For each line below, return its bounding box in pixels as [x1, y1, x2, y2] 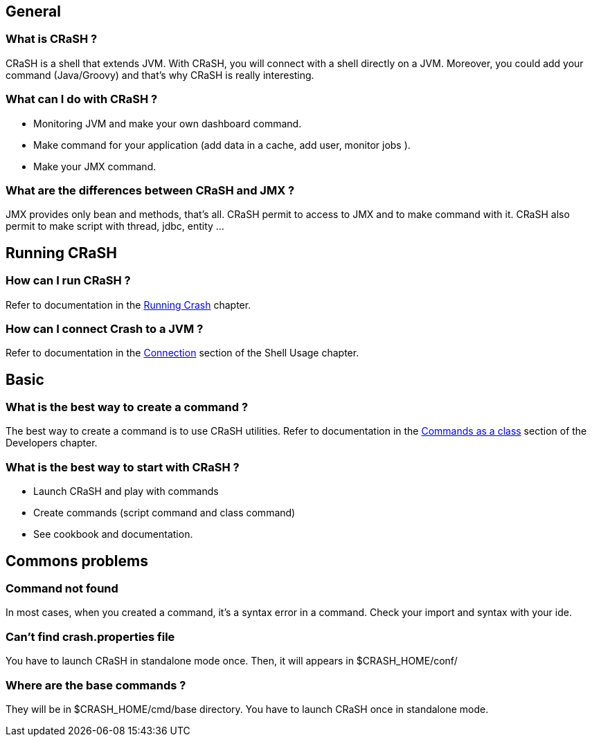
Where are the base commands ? [6, 678, 186, 692]
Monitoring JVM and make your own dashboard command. [33, 117, 302, 129]
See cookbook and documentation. [33, 528, 193, 541]
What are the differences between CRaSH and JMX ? [6, 183, 295, 197]
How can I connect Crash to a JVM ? [6, 321, 204, 336]
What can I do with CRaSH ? [6, 92, 158, 107]
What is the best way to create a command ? [6, 400, 249, 415]
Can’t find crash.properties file [6, 629, 175, 644]
